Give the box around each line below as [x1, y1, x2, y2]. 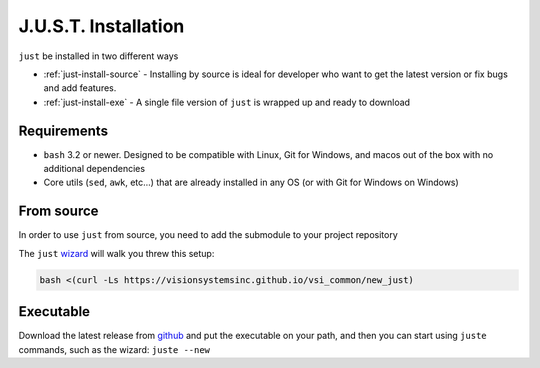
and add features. [43, 82, 117, 94]
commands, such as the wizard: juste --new [18, 343, 210, 355]
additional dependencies [43, 163, 145, 175]
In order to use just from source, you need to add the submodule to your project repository [18, 229, 399, 241]
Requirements [18, 122, 109, 139]
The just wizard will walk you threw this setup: [18, 247, 215, 259]
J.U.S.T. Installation [18, 15, 185, 37]
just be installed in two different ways [18, 50, 179, 62]
